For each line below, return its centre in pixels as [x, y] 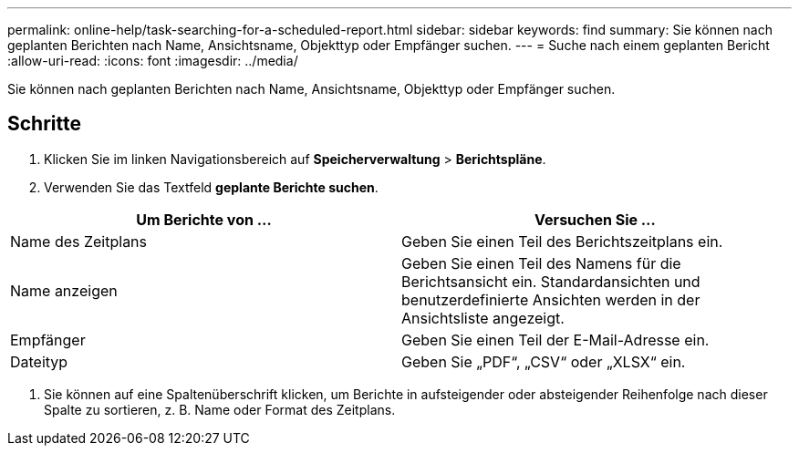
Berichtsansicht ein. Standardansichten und [551, 281]
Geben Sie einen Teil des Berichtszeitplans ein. [562, 241]
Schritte [44, 124]
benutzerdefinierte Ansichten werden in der [551, 299]
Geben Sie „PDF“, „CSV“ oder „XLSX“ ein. [544, 361]
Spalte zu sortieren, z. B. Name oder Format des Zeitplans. [220, 409]
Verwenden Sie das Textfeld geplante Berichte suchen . [211, 187]
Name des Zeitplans [79, 241]
